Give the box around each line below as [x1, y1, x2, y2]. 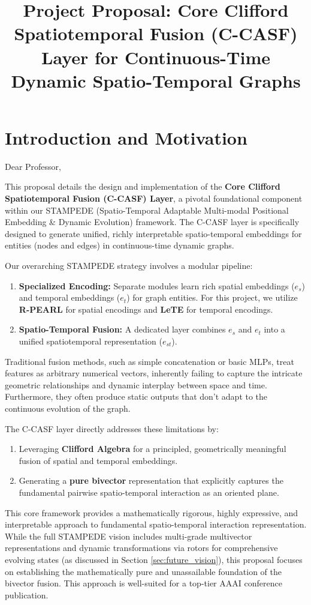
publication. [5, 588, 49, 601]
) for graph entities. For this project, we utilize [126, 291, 298, 304]
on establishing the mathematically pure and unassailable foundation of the [5, 565, 282, 577]
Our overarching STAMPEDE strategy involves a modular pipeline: [5, 259, 253, 272]
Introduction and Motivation [5, 125, 247, 149]
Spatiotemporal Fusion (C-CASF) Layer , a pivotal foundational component [5, 192, 303, 205]
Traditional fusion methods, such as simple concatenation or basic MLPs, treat [5, 355, 294, 367]
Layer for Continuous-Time [41, 44, 270, 69]
